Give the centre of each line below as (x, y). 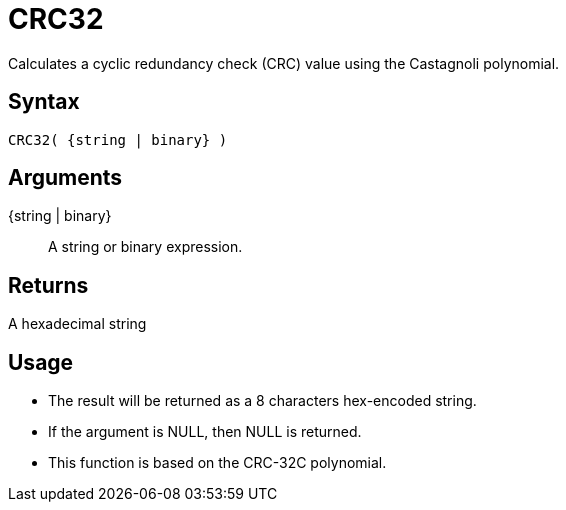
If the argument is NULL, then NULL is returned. (205, 432)
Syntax (44, 102)
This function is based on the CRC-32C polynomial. (217, 463)
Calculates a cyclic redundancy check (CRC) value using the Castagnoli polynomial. (284, 63)
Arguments (65, 178)
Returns (48, 285)
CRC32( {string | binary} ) (118, 139)
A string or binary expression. (145, 247)
